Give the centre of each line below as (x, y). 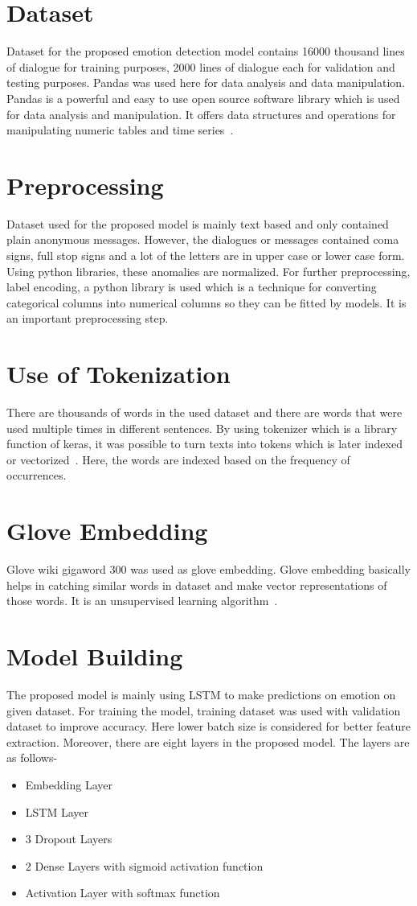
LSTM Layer (57, 811)
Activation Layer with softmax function (123, 893)
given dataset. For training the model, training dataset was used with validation (204, 710)
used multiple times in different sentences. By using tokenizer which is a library (202, 428)
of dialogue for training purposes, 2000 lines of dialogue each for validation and (201, 66)
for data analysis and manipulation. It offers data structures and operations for (201, 114)
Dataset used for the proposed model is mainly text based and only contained (198, 223)
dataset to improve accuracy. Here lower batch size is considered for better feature (209, 726)
